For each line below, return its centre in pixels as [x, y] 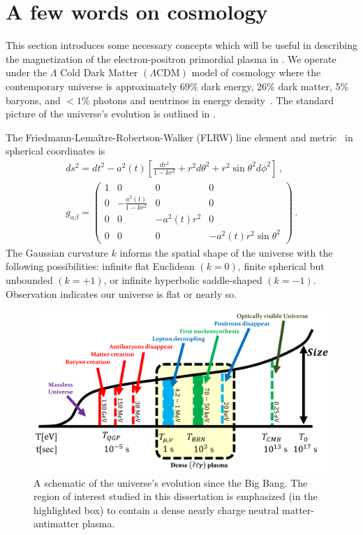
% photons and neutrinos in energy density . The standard [208, 100]
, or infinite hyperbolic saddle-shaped [183, 279]
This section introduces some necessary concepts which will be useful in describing [181, 45]
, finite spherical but [281, 266]
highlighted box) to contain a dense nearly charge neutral [156, 509]
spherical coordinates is [55, 151]
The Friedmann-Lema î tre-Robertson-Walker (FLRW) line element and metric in [179, 137]
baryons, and [33, 100]
